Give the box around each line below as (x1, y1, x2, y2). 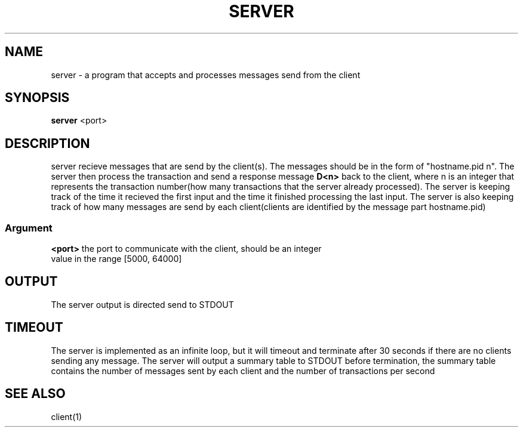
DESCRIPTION (5, 135, 90, 151)
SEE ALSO (5, 386, 66, 402)
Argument (5, 221, 53, 234)
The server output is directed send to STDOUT (51, 299, 234, 310)
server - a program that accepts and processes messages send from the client (51, 69, 361, 80)
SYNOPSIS (5, 90, 70, 106)
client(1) (51, 411, 82, 422)
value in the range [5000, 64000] (51, 254, 182, 264)
